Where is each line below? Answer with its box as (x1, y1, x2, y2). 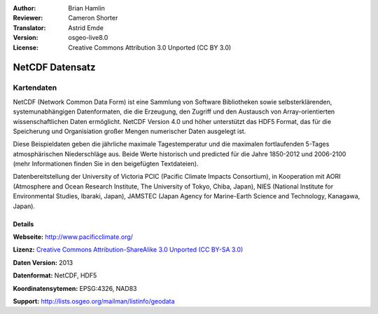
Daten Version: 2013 (13, 258, 73, 266)
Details (13, 219, 34, 228)
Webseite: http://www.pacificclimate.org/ (13, 233, 133, 241)
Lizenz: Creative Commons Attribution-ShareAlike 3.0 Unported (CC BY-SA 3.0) (13, 245, 244, 254)
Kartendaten (13, 83, 57, 93)
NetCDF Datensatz (13, 62, 96, 74)
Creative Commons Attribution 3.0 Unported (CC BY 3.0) (68, 43, 232, 52)
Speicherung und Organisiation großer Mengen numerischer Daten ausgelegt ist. (13, 127, 246, 135)
